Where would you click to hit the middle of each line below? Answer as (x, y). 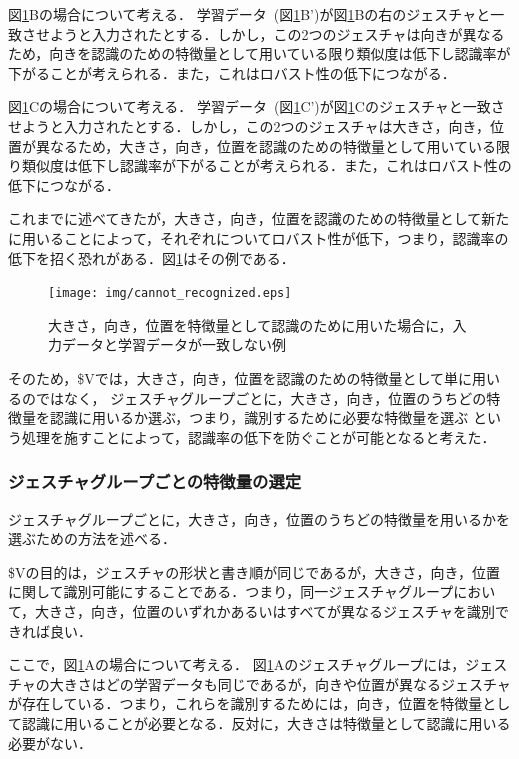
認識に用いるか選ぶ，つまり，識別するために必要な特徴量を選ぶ (259, 417)
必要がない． (50, 742)
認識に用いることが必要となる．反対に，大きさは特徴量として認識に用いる (266, 722)
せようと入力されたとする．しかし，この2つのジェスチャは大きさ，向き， (249, 125)
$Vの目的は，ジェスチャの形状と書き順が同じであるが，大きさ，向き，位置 (254, 571)
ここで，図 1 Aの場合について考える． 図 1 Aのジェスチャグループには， (237, 664)
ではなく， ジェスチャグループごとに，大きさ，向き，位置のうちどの (261, 397)
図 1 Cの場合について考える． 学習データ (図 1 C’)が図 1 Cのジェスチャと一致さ (256, 106)
